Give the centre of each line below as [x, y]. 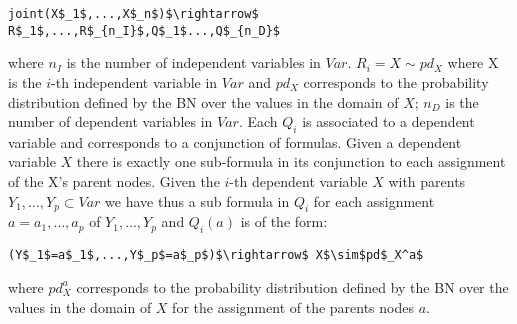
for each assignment [374, 200]
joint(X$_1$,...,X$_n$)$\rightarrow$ [133, 14]
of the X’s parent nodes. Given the [114, 181]
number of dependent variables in [110, 121]
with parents [427, 181]
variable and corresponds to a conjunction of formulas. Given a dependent [235, 141]
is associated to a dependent [388, 121]
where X [473, 62]
